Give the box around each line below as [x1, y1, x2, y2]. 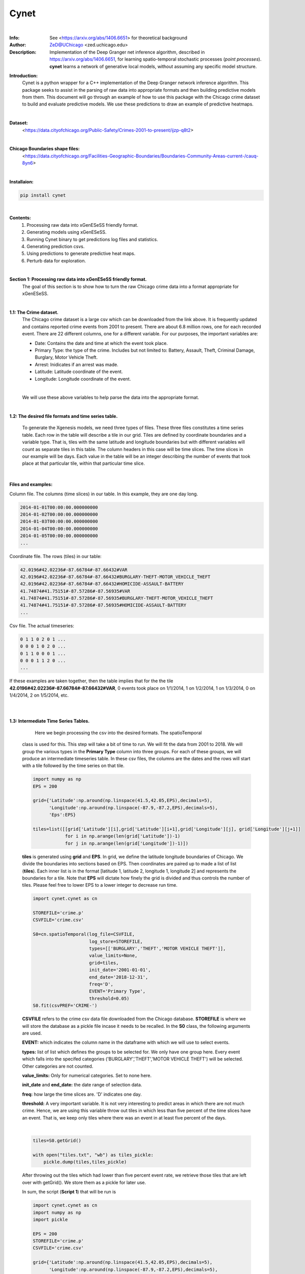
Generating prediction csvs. [26, 243, 85, 249]
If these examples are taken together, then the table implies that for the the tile [9, 678, 173, 684]
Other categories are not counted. [22, 1063, 94, 1069]
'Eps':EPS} [49, 812, 76, 818]
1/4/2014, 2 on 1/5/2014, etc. [9, 692, 69, 698]
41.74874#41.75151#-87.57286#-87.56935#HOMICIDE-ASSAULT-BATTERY [20, 602, 187, 608]
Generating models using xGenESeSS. [26, 229, 107, 235]
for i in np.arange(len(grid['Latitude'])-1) [65, 833, 180, 839]
